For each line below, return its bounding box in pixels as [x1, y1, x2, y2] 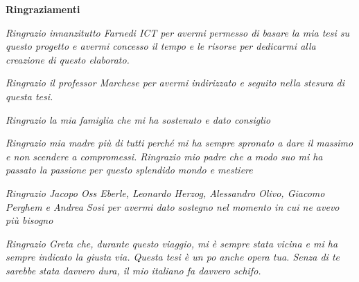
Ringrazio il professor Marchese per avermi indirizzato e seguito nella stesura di [6, 75, 345, 90]
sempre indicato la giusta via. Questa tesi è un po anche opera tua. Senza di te [6, 250, 340, 264]
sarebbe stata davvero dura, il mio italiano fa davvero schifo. [6, 263, 261, 277]
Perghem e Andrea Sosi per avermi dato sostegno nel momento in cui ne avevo [6, 199, 340, 214]
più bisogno [6, 213, 53, 227]
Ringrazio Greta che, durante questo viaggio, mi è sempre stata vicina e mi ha [6, 236, 338, 250]
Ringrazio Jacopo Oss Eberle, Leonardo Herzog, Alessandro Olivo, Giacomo [6, 185, 325, 200]
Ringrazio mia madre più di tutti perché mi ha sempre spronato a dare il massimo [6, 135, 353, 150]
